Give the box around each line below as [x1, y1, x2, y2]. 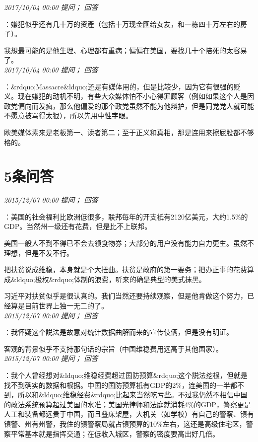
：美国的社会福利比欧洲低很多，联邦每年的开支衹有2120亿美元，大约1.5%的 [4, 211, 248, 221]
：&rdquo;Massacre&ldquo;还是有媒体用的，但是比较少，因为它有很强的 [4, 81, 234, 91]
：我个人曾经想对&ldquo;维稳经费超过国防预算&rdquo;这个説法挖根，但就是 [4, 369, 248, 380]
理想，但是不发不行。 [4, 247, 73, 258]
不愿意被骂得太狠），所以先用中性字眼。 [4, 110, 132, 121]
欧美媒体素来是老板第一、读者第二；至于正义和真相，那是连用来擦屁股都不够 [4, 127, 254, 137]
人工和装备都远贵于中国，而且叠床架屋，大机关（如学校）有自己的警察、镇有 [4, 409, 254, 419]
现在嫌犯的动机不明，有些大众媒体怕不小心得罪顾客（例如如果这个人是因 [17, 91, 254, 101]
